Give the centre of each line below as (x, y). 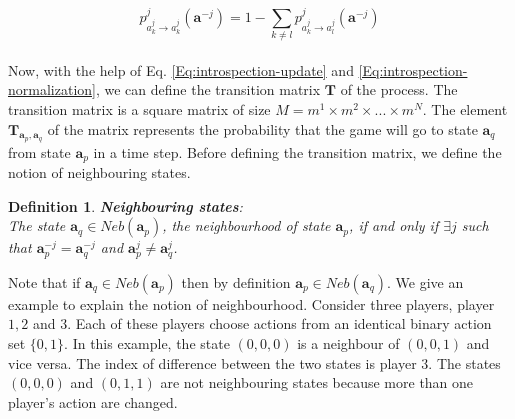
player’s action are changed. (93, 401)
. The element (465, 108)
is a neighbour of (348, 343)
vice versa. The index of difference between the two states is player (212, 362)
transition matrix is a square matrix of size (139, 108)
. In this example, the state (147, 343)
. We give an (425, 281)
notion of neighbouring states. (99, 172)
